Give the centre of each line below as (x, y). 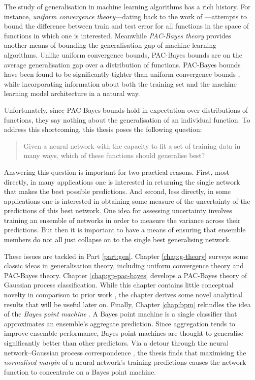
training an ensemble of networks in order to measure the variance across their (122, 220)
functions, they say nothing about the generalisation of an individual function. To (127, 119)
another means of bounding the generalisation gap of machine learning (110, 45)
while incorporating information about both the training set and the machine (120, 83)
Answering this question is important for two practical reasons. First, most (117, 172)
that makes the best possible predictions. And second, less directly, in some (117, 191)
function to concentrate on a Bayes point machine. (80, 371)
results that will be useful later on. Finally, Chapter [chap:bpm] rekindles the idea (127, 304)
